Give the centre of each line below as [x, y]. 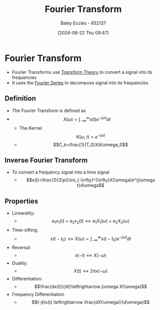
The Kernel [31, 128]
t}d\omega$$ [91, 185]
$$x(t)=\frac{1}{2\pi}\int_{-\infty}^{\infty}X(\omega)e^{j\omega [91, 180]
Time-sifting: [25, 230]
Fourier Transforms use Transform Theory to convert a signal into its [82, 72]
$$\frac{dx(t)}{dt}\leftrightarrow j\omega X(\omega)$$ [91, 286]
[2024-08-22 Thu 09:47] [83, 32]
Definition [20, 98]
